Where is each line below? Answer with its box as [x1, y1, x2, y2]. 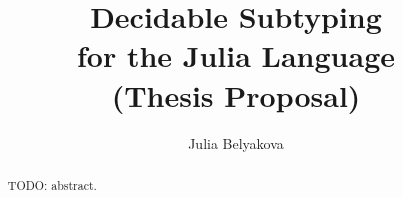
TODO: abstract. [7, 176, 97, 193]
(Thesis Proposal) [111, 74, 361, 115]
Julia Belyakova [188, 132, 284, 153]
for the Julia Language [77, 35, 395, 76]
